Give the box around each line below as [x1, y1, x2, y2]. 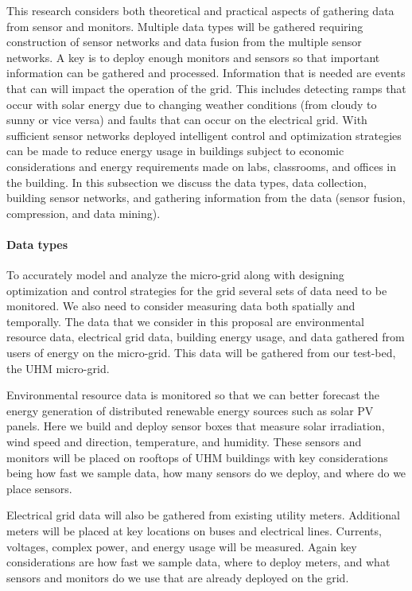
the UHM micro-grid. [6, 360, 110, 376]
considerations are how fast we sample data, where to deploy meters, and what [6, 554, 391, 570]
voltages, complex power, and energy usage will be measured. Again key [6, 538, 357, 554]
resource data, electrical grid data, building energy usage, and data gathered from [6, 329, 405, 345]
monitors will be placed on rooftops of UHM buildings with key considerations [6, 449, 388, 465]
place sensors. [6, 480, 72, 496]
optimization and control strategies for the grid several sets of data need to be [6, 282, 387, 298]
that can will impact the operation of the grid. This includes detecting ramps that [6, 80, 406, 96]
